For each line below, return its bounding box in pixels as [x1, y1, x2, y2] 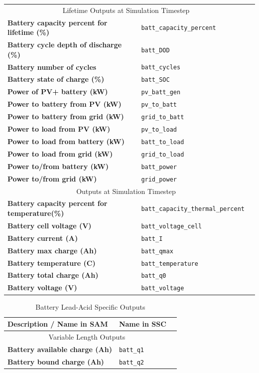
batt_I [141, 235, 163, 242]
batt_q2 [119, 359, 144, 366]
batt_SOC [141, 76, 170, 84]
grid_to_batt [141, 114, 184, 121]
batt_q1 [119, 346, 144, 354]
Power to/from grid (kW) [7, 173, 97, 184]
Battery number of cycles [7, 61, 97, 72]
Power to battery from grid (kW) [7, 111, 124, 122]
